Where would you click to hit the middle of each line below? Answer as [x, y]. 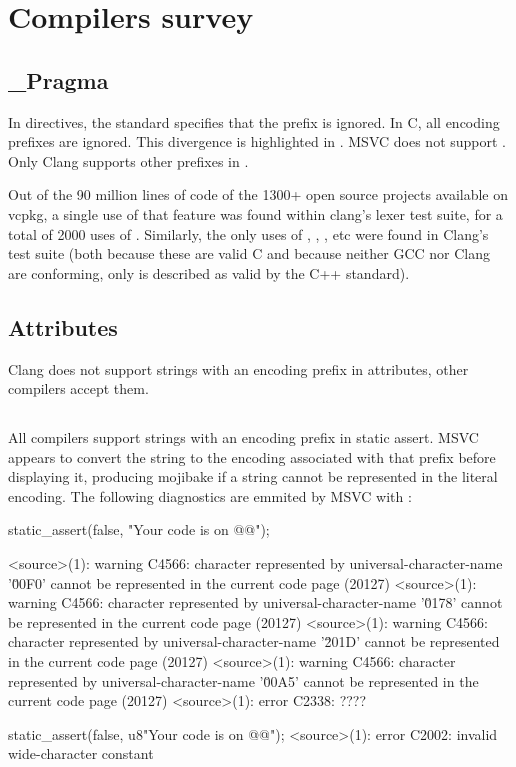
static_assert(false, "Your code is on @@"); [139, 529]
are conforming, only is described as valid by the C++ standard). [209, 272]
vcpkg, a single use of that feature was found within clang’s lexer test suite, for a [255, 213]
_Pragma [58, 79]
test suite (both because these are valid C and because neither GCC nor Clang [249, 253]
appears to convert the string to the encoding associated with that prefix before [252, 456]
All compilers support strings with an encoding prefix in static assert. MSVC [243, 437]
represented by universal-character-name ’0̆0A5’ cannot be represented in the [243, 680]
